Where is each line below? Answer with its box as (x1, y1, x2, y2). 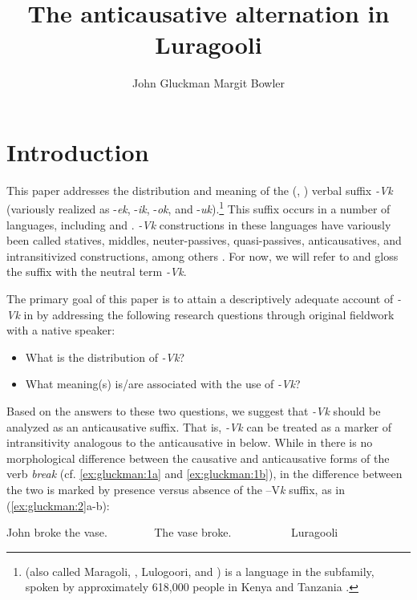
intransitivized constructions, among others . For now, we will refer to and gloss (6, 247, 399, 264)
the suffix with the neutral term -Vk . (6, 263, 187, 280)
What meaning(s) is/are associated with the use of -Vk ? (25, 375, 301, 392)
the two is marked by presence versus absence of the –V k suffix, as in (6, 481, 345, 497)
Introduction (6, 135, 149, 168)
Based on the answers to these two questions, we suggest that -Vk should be (6, 403, 381, 420)
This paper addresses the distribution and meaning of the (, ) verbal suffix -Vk (6, 181, 393, 198)
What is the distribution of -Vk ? (25, 348, 185, 365)
